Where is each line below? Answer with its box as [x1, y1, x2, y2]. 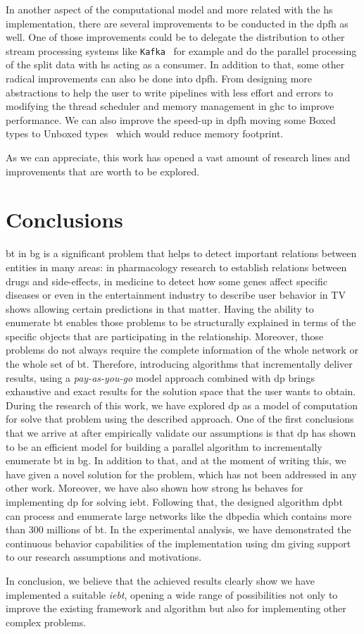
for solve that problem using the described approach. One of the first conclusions [6, 411, 354, 426]
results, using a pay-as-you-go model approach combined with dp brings [6, 370, 315, 385]
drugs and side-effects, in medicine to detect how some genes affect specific [6, 273, 327, 288]
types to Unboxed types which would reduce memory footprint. [6, 126, 284, 141]
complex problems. [6, 614, 87, 629]
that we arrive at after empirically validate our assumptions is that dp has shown [6, 425, 356, 440]
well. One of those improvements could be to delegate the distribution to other [6, 30, 345, 44]
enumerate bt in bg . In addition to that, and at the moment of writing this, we [6, 453, 346, 468]
